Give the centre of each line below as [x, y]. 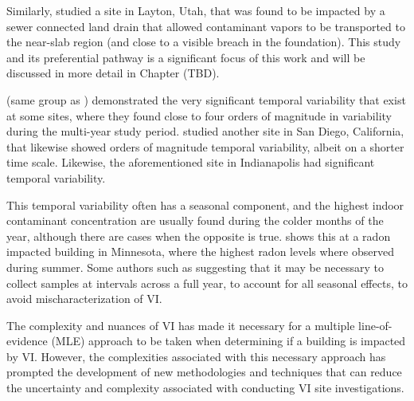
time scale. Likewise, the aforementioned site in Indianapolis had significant [191, 162]
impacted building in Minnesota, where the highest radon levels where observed [200, 252]
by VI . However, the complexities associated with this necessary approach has [196, 356]
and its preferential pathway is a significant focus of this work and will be [186, 57]
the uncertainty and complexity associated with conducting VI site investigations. [205, 388]
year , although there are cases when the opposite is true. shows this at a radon [199, 236]
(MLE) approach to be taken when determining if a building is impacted [228, 341]
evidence [27, 341]
